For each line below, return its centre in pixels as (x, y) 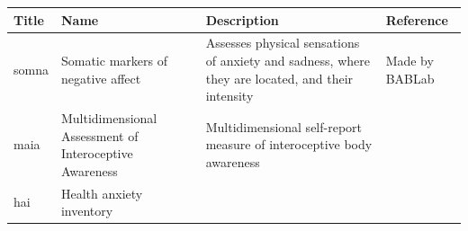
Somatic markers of (114, 60)
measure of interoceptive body (289, 144)
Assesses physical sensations (283, 43)
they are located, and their (279, 78)
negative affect (101, 78)
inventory (87, 211)
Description (242, 19)
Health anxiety (102, 193)
